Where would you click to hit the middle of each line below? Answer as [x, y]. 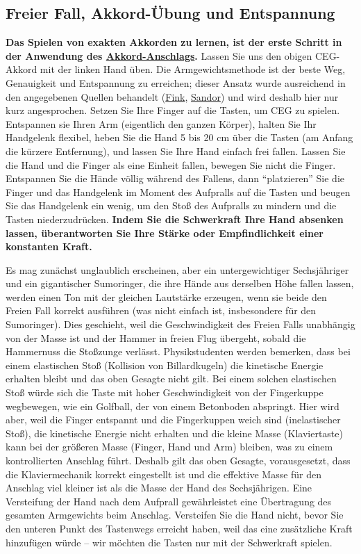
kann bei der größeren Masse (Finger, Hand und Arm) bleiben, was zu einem [169, 447]
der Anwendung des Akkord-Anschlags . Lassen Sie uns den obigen [159, 55]
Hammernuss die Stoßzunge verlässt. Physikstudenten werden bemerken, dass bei [178, 351]
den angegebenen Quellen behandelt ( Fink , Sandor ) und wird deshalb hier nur [172, 96]
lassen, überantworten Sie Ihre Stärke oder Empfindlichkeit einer [165, 233]
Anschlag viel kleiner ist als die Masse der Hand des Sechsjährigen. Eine [159, 488]
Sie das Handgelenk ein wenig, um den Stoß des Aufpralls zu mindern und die [171, 205]
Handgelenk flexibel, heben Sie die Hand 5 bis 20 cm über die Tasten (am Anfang [179, 137]
